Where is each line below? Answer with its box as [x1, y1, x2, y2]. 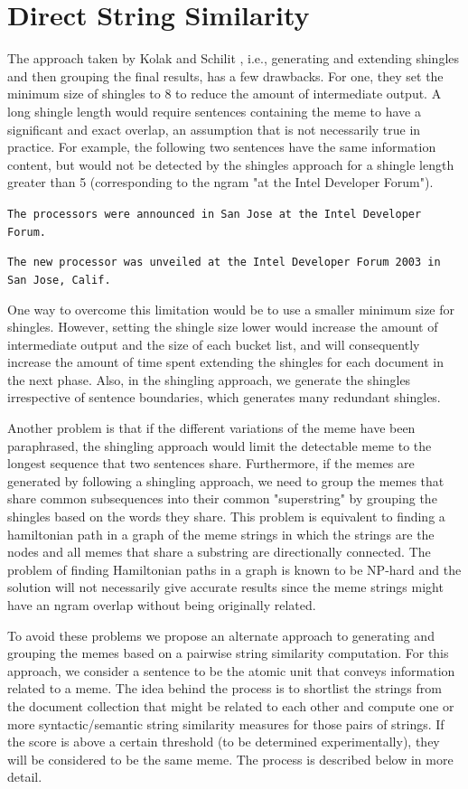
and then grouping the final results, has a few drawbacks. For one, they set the [7, 66, 444, 85]
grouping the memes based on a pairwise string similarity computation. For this [7, 643, 449, 662]
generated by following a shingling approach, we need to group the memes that [7, 471, 445, 490]
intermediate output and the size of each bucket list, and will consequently [7, 334, 420, 353]
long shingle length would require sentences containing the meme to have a [7, 101, 421, 120]
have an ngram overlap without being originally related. [7, 596, 316, 614]
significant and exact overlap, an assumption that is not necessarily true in [7, 119, 421, 138]
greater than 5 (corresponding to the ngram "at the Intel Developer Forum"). [7, 173, 434, 192]
